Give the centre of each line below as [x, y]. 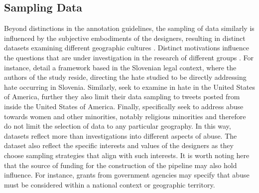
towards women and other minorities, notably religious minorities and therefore [125, 116]
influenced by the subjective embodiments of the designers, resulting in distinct [125, 38]
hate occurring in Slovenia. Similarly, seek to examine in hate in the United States [129, 87]
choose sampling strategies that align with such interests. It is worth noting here [127, 155]
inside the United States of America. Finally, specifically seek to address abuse [124, 106]
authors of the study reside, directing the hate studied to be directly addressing [125, 77]
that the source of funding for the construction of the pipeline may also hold [121, 165]
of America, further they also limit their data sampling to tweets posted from [122, 96]
